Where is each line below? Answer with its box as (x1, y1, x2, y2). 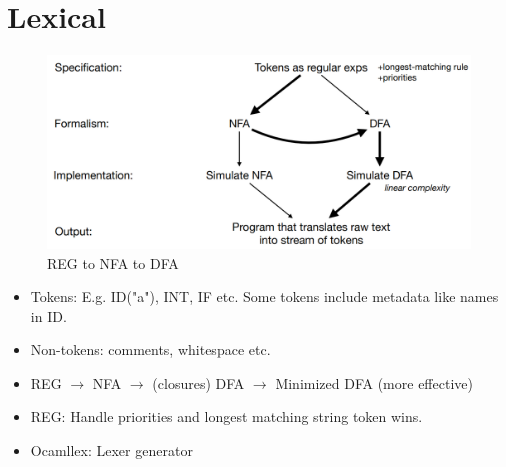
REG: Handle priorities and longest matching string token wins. (30, 406, 423, 427)
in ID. (30, 305, 67, 326)
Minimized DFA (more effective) (275, 372, 473, 393)
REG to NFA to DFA (47, 252, 179, 273)
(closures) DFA (152, 372, 245, 393)
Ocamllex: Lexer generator (30, 440, 193, 461)
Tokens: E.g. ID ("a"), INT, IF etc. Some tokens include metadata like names (30, 286, 499, 307)
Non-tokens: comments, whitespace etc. (30, 339, 271, 360)
